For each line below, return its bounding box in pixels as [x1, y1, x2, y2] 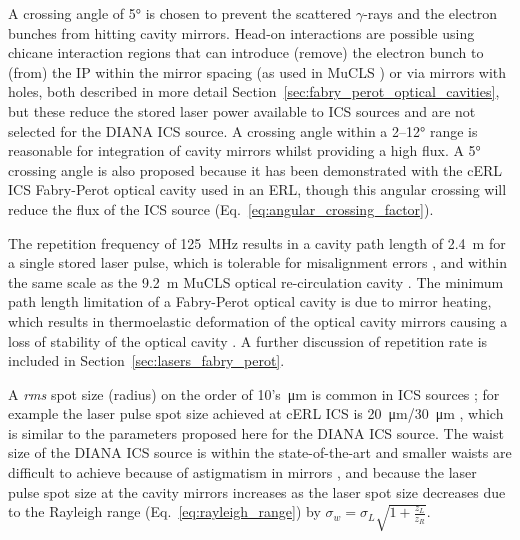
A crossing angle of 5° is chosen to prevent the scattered [8, 3, 352, 23]
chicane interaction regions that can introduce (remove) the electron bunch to [8, 42, 484, 63]
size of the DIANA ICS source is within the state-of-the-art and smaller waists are [8, 442, 512, 463]
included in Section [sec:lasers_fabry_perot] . [8, 350, 285, 371]
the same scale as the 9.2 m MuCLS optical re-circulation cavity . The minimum [8, 271, 504, 292]
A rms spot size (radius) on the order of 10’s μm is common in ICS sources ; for [8, 383, 500, 404]
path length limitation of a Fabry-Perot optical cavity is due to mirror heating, [8, 291, 492, 312]
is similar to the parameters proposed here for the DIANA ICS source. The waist [8, 422, 504, 443]
